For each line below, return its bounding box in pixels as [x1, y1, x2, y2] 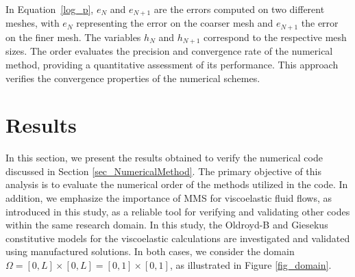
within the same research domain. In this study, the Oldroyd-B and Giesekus [5, 217, 328, 232]
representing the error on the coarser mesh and [76, 16, 273, 30]
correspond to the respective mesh [204, 29, 347, 44]
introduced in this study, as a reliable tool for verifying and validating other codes [5, 204, 350, 218]
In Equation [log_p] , [5, 2, 94, 16]
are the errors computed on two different [154, 2, 325, 16]
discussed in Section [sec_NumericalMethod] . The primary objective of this [5, 163, 321, 178]
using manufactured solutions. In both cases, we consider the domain [5, 244, 295, 259]
